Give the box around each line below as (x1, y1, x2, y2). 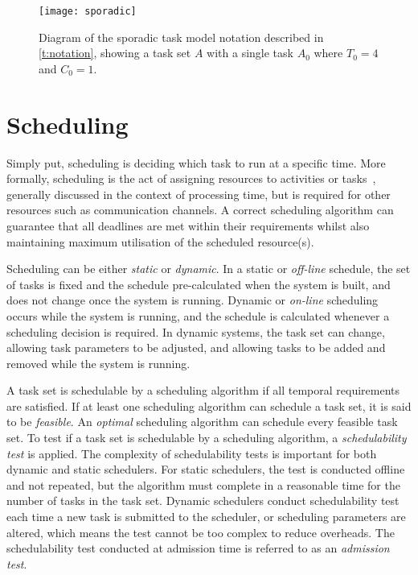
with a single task (207, 44, 293, 61)
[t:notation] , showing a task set (39, 44, 191, 61)
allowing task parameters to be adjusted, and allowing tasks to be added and (6, 339, 386, 356)
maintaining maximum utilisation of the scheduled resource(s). (6, 233, 314, 250)
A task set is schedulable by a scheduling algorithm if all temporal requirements (6, 382, 400, 399)
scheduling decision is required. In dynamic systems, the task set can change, (6, 323, 385, 340)
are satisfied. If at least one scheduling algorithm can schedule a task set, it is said (6, 397, 412, 414)
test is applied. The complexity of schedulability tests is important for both (6, 445, 377, 461)
